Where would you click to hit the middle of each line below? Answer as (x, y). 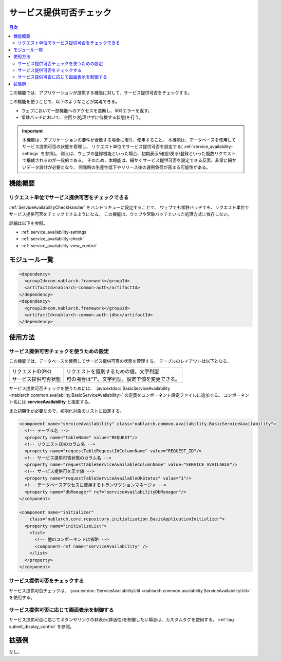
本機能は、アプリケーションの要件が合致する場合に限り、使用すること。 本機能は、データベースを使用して (129, 140)
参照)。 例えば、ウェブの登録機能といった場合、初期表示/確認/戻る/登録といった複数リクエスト (140, 153)
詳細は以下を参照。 (28, 223)
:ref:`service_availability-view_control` (59, 245)
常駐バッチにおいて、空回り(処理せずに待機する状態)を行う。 (82, 117)
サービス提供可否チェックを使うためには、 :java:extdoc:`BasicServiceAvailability (90, 388)
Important (33, 131)
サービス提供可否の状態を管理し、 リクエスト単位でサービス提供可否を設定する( (103, 147)
